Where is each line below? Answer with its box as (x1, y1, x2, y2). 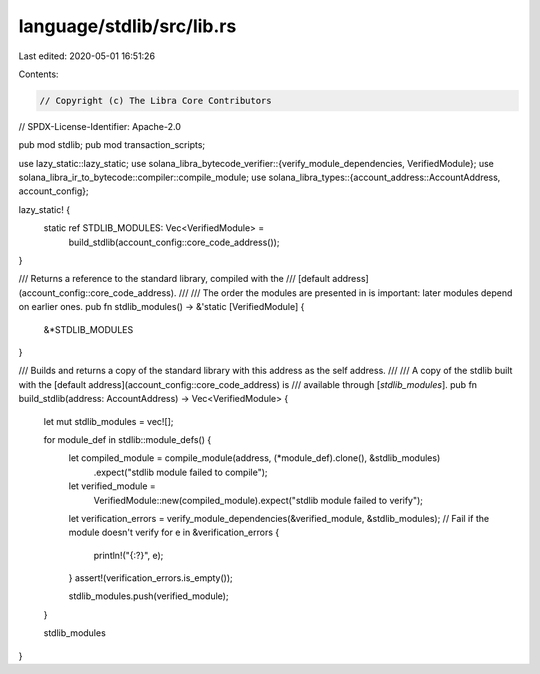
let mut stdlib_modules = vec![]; (43, 415, 174, 427)
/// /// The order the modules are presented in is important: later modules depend (178, 286, 513, 299)
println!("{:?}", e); (93, 549, 164, 561)
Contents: (18, 68, 59, 80)
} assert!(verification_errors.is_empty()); (68, 572, 234, 584)
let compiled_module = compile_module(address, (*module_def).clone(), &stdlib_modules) (68, 452, 441, 464)
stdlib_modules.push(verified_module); (68, 590, 229, 602)
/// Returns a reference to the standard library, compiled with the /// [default (18, 273, 330, 285)
